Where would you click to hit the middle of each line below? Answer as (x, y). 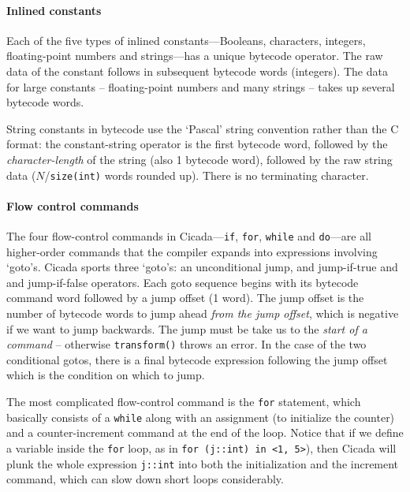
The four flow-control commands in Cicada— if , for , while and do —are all (189, 236)
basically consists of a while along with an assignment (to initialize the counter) (201, 417)
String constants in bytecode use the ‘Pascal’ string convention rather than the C (203, 128)
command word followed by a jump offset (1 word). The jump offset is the (185, 298)
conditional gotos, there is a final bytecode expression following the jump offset (197, 359)
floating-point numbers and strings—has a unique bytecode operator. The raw (195, 56)
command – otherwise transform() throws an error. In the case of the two (186, 344)
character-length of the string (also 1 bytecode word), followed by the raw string (199, 159)
